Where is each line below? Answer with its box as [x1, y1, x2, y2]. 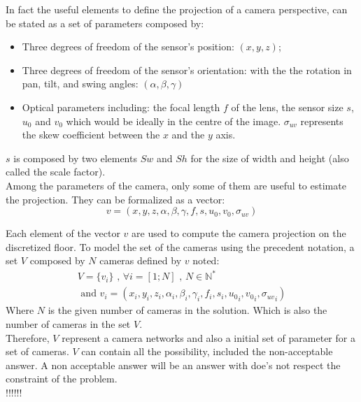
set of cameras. [6, 344, 69, 359]
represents [300, 113, 344, 128]
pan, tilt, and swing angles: [22, 76, 139, 91]
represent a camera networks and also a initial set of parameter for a [62, 330, 355, 345]
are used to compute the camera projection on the [132, 226, 346, 241]
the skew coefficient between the [22, 127, 160, 142]
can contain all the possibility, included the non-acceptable [81, 344, 333, 359]
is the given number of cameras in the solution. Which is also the [48, 303, 327, 317]
